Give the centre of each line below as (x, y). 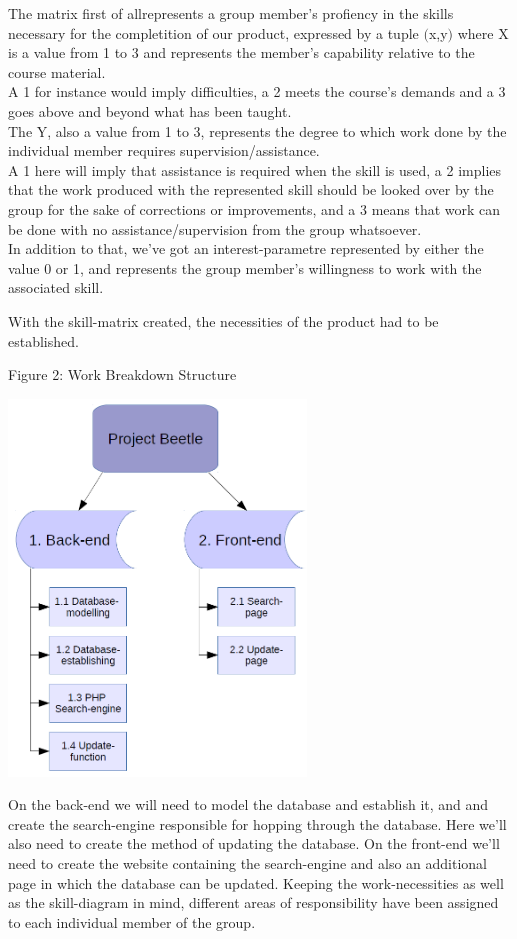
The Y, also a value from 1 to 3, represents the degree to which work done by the (257, 130)
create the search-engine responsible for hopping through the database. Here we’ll (257, 823)
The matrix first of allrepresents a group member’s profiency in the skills (231, 13)
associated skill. (56, 287)
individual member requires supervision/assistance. (164, 150)
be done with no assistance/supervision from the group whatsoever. (215, 228)
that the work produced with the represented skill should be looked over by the (251, 189)
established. (43, 340)
